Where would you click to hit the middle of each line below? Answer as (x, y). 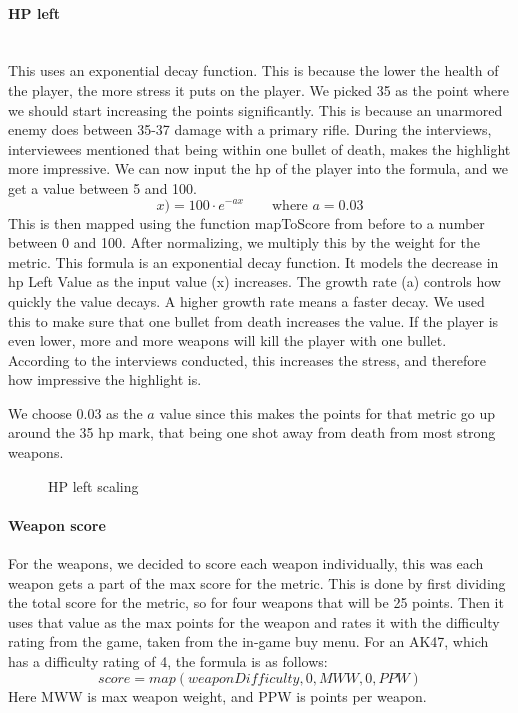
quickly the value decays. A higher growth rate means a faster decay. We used (246, 300)
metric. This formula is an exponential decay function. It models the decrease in (253, 261)
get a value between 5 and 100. (102, 187)
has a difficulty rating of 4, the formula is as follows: (168, 661)
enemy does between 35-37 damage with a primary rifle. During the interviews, (250, 129)
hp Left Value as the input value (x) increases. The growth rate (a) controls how (254, 281)
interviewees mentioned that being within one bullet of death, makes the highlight (259, 148)
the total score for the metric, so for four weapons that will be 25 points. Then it (256, 602)
